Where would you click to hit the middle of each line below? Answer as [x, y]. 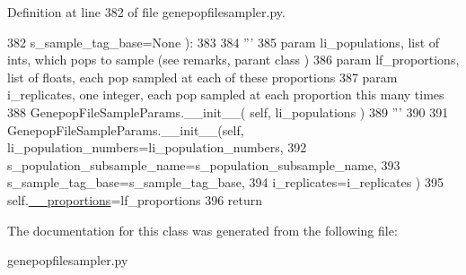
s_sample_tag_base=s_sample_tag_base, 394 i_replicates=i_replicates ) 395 [225, 182]
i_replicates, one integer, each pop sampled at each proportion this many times [226, 95]
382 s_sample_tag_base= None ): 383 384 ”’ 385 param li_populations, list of [224, 42]
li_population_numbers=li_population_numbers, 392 [157, 147]
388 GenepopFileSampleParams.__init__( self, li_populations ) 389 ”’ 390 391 [228, 112]
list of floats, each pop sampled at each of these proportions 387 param [202, 77]
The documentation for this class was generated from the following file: [202, 230]
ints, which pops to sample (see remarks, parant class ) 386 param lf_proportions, [233, 60]
